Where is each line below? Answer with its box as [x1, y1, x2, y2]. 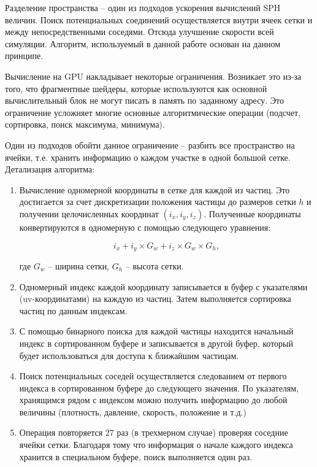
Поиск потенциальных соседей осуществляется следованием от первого [19, 369, 287, 382]
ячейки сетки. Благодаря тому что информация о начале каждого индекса [19, 438, 293, 451]
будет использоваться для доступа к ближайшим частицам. [19, 349, 239, 361]
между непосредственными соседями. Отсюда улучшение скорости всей [5, 25, 274, 38]
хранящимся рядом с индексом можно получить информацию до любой [19, 393, 288, 406]
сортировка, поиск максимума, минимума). [5, 118, 165, 131]
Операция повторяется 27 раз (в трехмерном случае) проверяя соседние [19, 426, 288, 439]
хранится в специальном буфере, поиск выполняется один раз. [19, 450, 253, 463]
